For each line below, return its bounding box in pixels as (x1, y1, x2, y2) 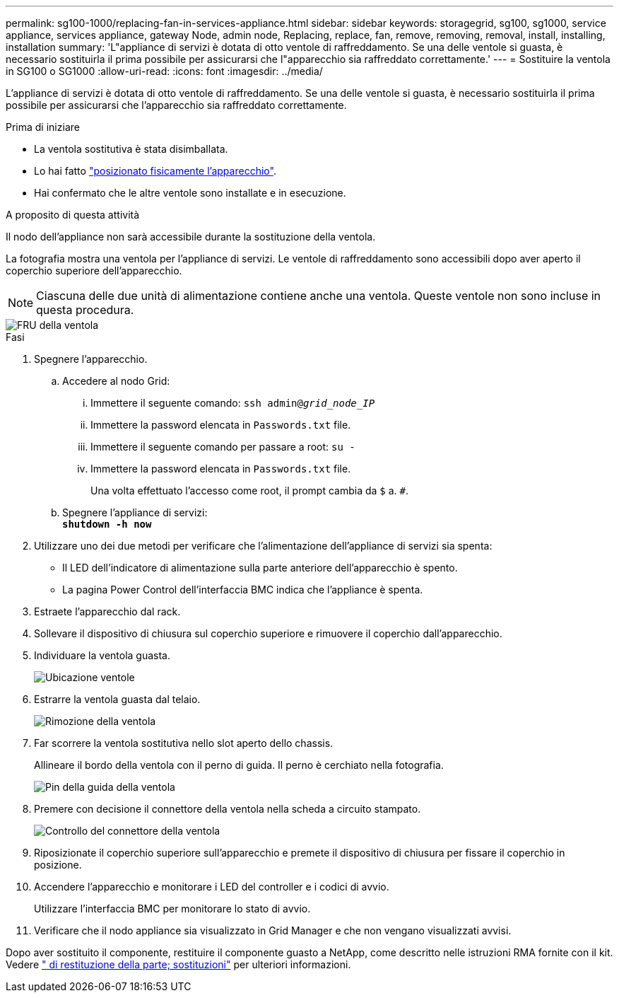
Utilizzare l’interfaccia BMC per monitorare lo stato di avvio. (34, 903, 311, 915)
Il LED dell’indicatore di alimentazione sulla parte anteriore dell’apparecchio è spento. (62, 562, 458, 574)
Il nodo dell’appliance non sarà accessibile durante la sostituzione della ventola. (6, 231, 376, 243)
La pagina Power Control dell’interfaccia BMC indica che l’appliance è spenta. (62, 584, 423, 596)
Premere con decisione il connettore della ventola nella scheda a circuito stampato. (34, 803, 421, 815)
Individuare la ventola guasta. (34, 649, 171, 661)
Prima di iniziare (6, 121, 80, 133)
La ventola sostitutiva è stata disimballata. (34, 143, 228, 155)
